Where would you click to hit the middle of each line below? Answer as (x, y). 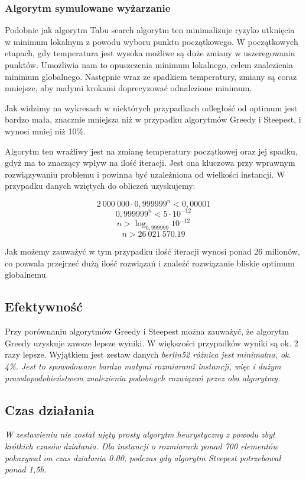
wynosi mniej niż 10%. (45, 131)
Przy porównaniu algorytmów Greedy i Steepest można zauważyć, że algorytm (147, 331)
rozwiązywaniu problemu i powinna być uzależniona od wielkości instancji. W (145, 174)
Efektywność (44, 306)
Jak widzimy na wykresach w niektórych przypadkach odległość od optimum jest (151, 107)
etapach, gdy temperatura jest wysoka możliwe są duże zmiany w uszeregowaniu (150, 53)
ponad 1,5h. (26, 469)
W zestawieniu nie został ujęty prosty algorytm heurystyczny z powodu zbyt (140, 434)
